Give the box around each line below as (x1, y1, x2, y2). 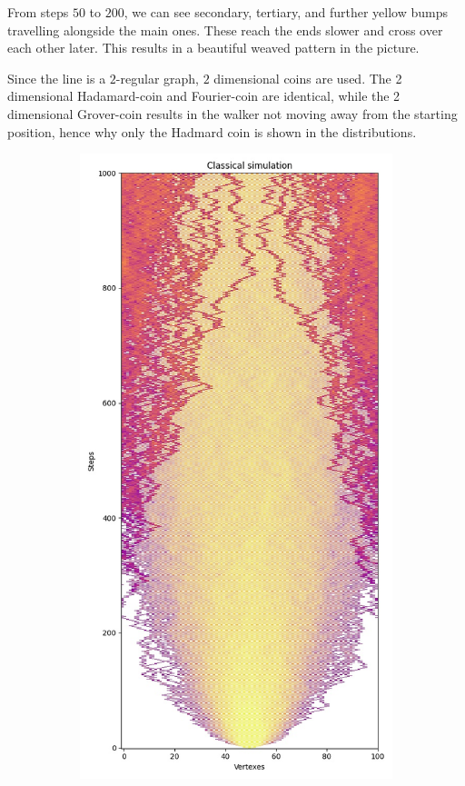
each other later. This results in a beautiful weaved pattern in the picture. (7, 38, 420, 57)
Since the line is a (7, 68, 106, 87)
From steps (7, 3, 69, 21)
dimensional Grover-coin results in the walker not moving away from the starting (7, 104, 458, 123)
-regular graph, (115, 68, 199, 87)
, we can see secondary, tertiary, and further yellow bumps (124, 3, 448, 21)
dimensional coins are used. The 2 (213, 68, 402, 87)
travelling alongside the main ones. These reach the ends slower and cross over (7, 20, 443, 39)
